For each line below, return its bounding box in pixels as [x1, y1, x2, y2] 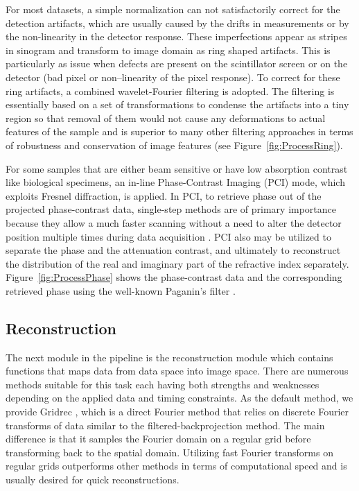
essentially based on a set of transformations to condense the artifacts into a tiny [6, 97, 349, 112]
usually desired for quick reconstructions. [6, 472, 179, 487]
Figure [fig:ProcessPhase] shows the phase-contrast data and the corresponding [6, 270, 342, 284]
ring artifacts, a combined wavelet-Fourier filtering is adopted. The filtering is [6, 83, 335, 98]
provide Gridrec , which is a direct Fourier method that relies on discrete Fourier [6, 404, 349, 419]
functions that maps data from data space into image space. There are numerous [6, 363, 349, 378]
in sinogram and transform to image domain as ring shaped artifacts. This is [6, 42, 331, 57]
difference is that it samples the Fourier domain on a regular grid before [6, 431, 311, 446]
